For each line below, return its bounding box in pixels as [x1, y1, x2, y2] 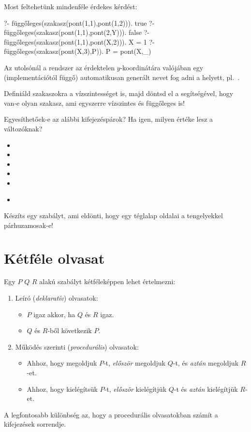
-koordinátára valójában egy [120, 62, 204, 72]
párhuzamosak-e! [4, 220, 54, 230]
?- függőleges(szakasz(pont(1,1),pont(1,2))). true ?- [4, 17, 155, 28]
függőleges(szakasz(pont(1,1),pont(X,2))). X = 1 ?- [4, 36, 155, 47]
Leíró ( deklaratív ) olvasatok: [15, 293, 98, 303]
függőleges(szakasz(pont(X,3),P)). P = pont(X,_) [4, 46, 151, 56]
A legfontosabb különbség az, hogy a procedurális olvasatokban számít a [4, 409, 218, 419]
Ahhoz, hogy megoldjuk [27, 358, 97, 368]
